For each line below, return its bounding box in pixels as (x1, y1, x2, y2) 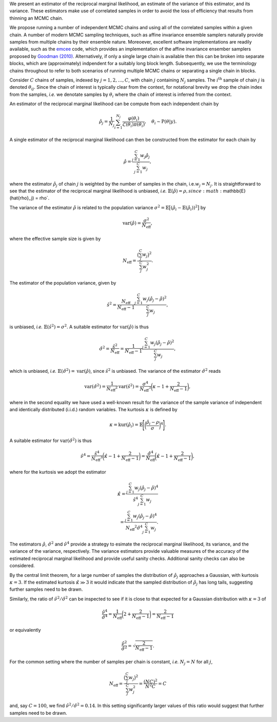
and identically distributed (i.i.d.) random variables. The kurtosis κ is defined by (9, 407, 178, 413)
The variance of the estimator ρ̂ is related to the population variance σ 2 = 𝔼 (9, 204, 169, 210)
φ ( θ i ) (128, 115, 140, 123)
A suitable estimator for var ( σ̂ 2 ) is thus (9, 437, 92, 444)
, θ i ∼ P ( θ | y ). (144, 118, 177, 126)
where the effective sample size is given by (9, 236, 101, 242)
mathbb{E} (223, 188, 246, 194)
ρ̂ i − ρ (146, 419, 159, 427)
